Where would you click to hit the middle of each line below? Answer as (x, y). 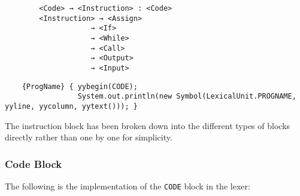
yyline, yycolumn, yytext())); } (71, 106)
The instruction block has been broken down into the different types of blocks (148, 125)
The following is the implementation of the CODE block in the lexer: (128, 186)
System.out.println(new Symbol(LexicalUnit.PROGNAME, (187, 97)
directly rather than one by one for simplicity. (89, 137)
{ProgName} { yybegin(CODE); (80, 86)
